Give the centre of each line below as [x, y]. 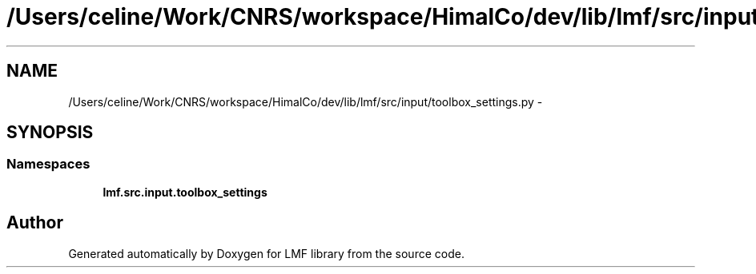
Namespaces [48, 164]
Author [35, 223]
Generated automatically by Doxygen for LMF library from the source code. [266, 253]
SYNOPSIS [50, 133]
